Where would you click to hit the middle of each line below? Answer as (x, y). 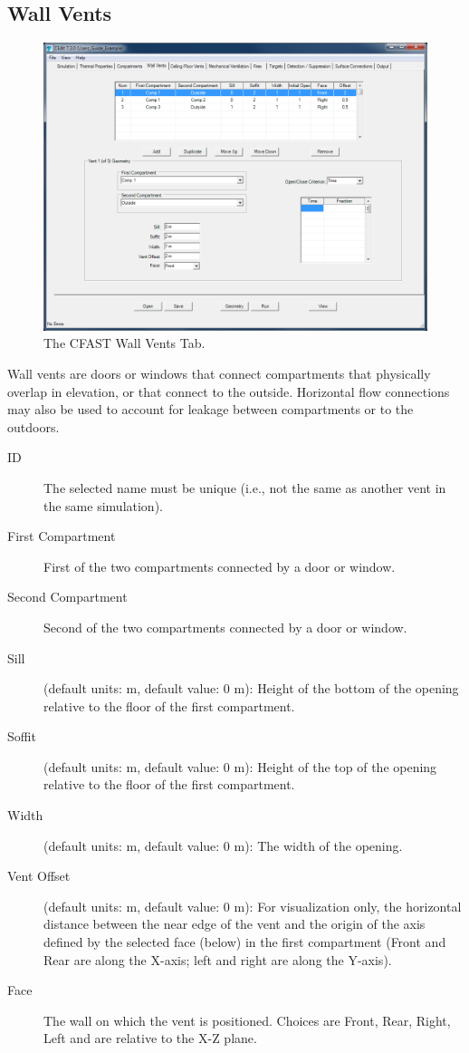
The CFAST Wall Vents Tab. (124, 343)
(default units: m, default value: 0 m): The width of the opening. (223, 845)
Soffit (22, 736)
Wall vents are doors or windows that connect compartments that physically (219, 373)
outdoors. (33, 426)
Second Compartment (67, 597)
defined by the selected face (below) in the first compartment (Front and (245, 942)
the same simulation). (103, 505)
